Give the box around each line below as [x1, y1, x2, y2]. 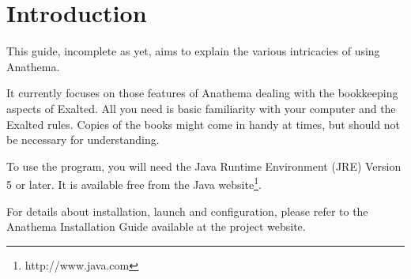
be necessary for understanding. [6, 131, 160, 148]
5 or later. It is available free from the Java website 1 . [6, 174, 262, 192]
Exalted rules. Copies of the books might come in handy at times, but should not [6, 115, 401, 132]
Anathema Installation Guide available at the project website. [6, 218, 306, 235]
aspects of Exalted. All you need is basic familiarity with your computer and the [6, 100, 396, 116]
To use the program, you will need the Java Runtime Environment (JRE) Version [6, 157, 402, 174]
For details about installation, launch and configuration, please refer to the [6, 202, 368, 219]
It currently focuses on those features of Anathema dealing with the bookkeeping [6, 85, 398, 101]
